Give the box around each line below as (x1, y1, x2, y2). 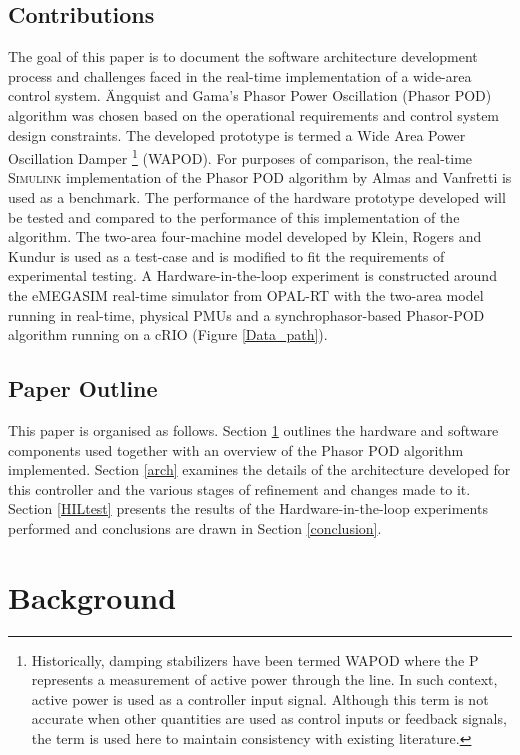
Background (8, 576, 177, 617)
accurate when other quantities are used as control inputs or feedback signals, (31, 708, 507, 729)
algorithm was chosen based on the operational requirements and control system (8, 104, 500, 125)
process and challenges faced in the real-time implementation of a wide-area (8, 65, 472, 86)
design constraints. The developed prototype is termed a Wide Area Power (8, 124, 466, 145)
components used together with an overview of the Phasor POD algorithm (8, 439, 464, 460)
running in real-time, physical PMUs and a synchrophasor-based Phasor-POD (8, 304, 485, 325)
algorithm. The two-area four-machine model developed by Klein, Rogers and (8, 226, 482, 247)
